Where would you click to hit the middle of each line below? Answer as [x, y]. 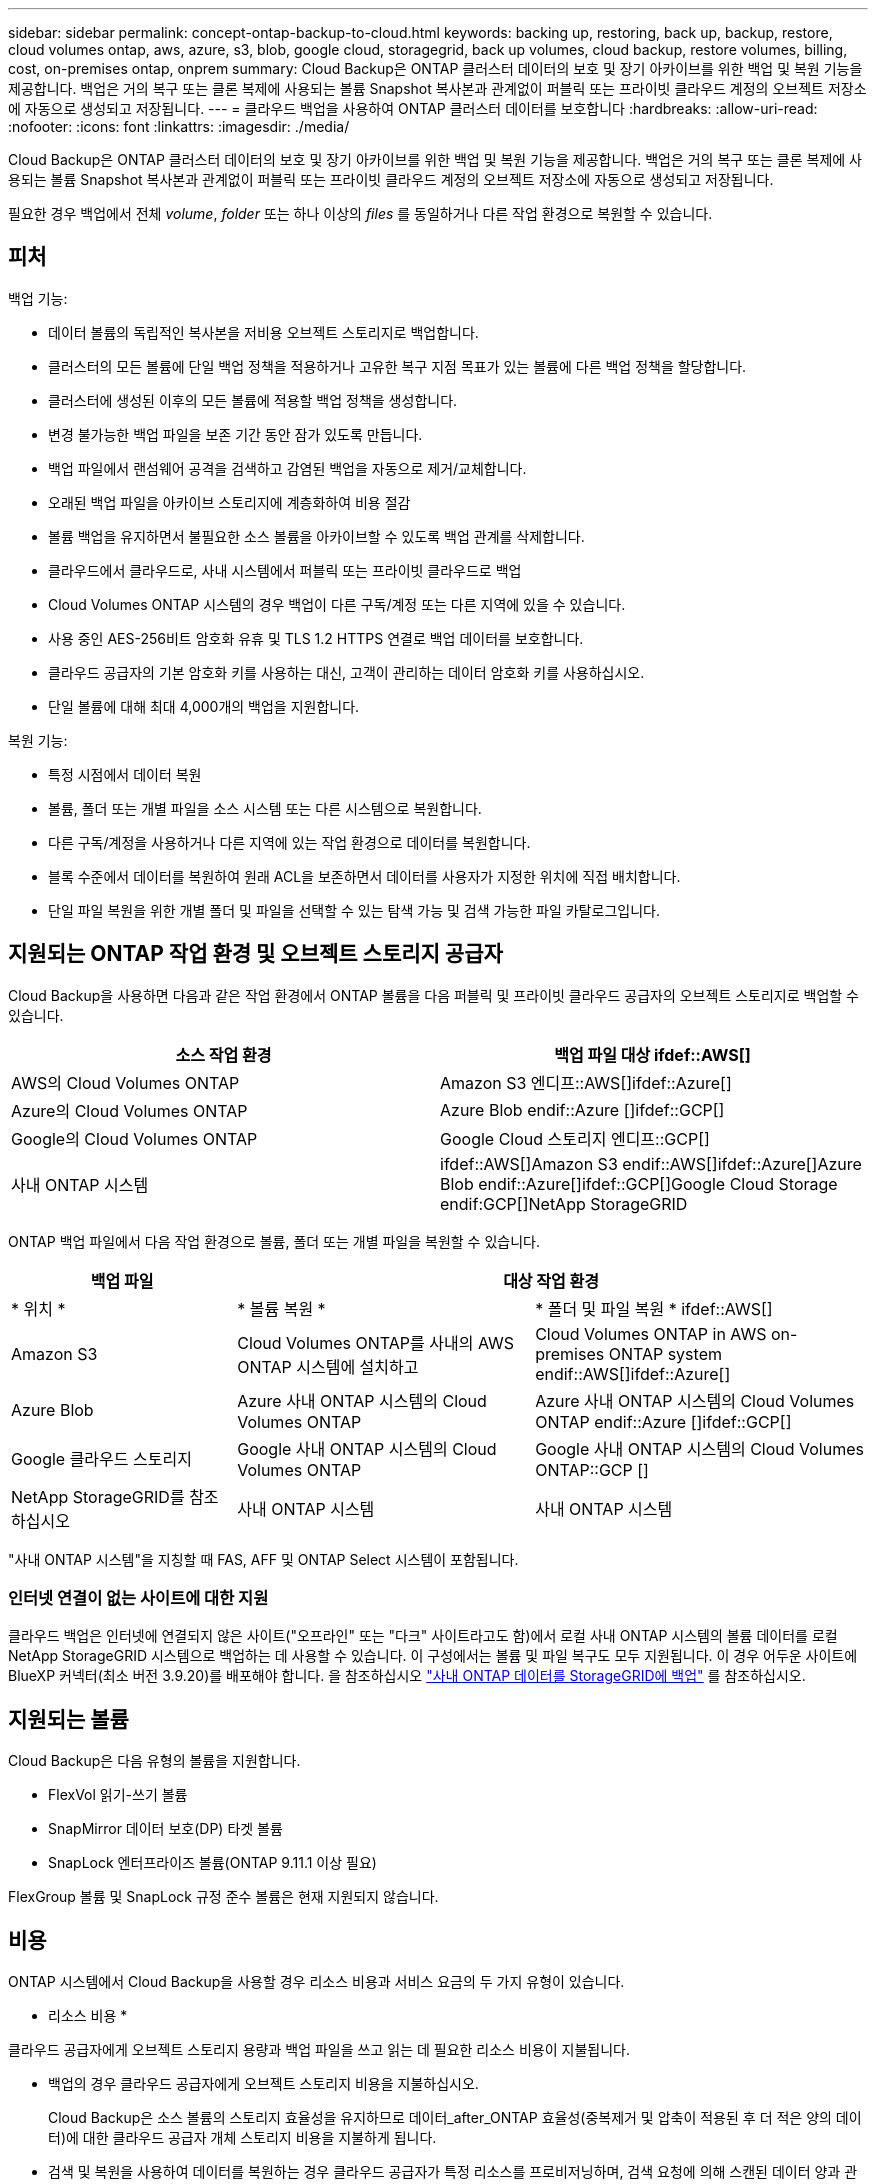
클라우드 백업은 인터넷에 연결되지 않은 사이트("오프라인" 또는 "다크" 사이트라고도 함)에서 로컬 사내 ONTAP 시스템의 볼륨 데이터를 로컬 [423, 1636]
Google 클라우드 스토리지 [101, 1458]
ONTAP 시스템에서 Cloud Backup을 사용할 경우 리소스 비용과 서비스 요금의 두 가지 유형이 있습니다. [316, 1982]
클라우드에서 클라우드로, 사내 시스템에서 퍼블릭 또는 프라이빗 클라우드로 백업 [285, 570]
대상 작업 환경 [551, 1280]
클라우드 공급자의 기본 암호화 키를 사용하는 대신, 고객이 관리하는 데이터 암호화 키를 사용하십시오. [346, 672]
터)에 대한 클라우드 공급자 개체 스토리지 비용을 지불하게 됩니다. [242, 2138]
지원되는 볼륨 [68, 1719]
